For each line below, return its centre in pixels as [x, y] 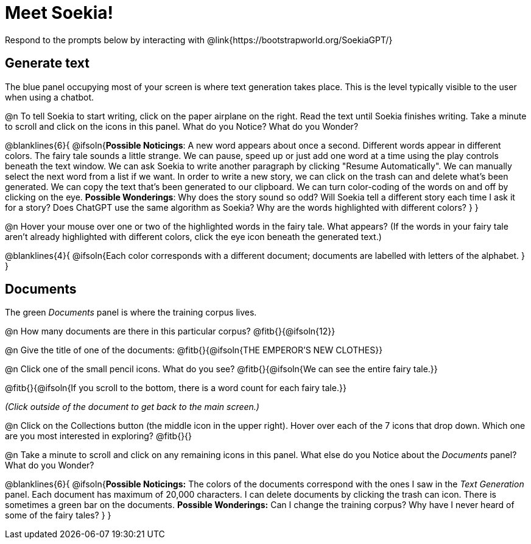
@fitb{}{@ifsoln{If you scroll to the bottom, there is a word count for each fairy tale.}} [176, 388]
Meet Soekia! [59, 13]
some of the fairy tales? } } [58, 515]
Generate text [47, 63]
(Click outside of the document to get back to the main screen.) [132, 407]
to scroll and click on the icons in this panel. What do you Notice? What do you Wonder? [182, 126]
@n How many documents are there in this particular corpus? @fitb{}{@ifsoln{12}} [170, 331]
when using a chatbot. [50, 97]
